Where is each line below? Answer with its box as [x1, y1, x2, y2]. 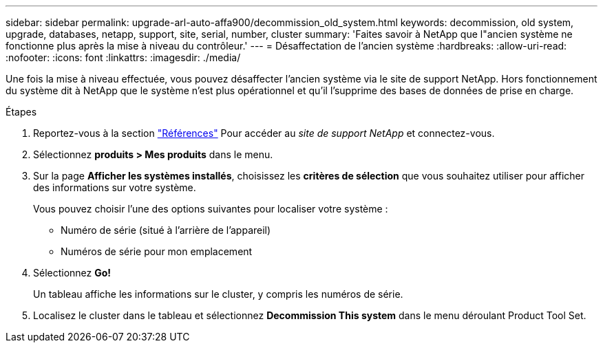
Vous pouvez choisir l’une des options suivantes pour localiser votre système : [33, 203, 388, 215]
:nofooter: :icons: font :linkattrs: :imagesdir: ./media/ [6, 52, 241, 63]
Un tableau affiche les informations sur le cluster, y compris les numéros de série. [33, 288, 403, 300]
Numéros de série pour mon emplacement [61, 246, 253, 257]
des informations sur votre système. [33, 182, 196, 193]
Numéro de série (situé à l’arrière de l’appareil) [61, 224, 271, 236]
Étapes [6, 106, 37, 118]
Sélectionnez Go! [33, 267, 112, 279]
